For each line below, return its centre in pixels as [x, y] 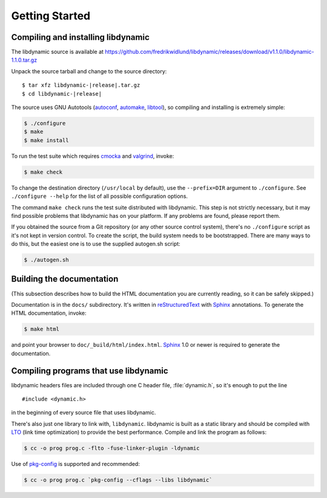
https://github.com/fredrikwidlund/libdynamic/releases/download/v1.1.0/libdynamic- [210, 52]
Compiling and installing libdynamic [80, 37]
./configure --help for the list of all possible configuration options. [99, 196]
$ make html [42, 329]
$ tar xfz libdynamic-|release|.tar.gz [81, 85]
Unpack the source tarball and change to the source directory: [89, 71]
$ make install [46, 140]
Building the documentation [65, 279]
